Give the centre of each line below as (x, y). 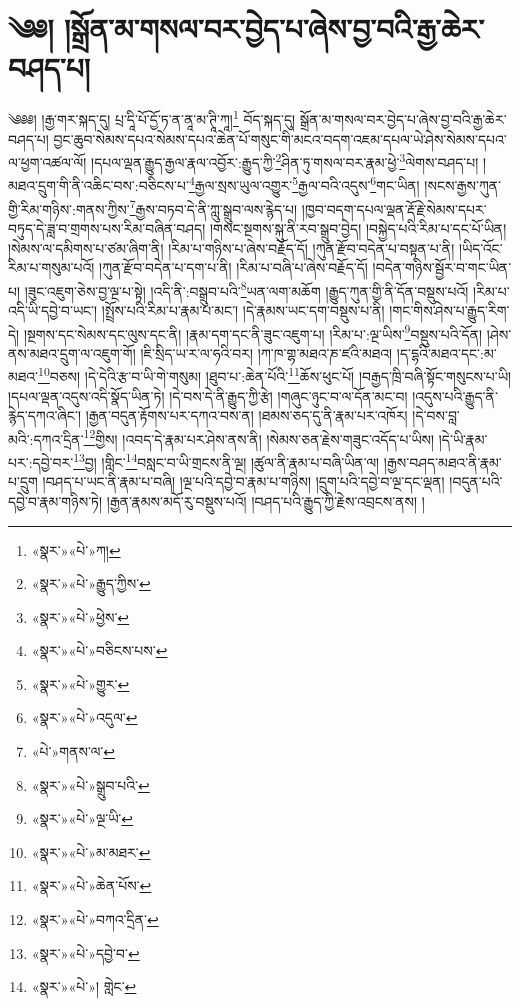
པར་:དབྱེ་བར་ (41, 461)
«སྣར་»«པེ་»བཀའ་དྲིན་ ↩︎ (95, 919)
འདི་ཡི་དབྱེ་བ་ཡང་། (53, 309)
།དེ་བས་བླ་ (436, 415)
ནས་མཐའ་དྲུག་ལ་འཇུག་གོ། (72, 352)
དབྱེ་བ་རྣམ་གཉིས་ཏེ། (55, 500)
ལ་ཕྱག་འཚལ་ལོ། (47, 161)
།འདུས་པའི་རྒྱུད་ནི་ (455, 395)
